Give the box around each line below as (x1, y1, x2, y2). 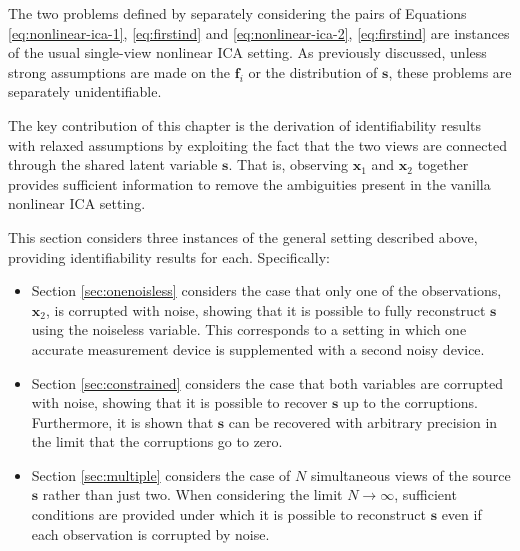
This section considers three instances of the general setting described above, (8, 226, 478, 247)
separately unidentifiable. (8, 81, 162, 102)
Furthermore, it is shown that (31, 411, 214, 432)
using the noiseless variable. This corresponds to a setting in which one (31, 319, 467, 340)
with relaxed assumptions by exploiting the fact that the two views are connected (8, 134, 507, 155)
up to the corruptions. (343, 392, 478, 413)
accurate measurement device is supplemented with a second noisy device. (31, 338, 485, 359)
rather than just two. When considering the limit (42, 484, 343, 505)
